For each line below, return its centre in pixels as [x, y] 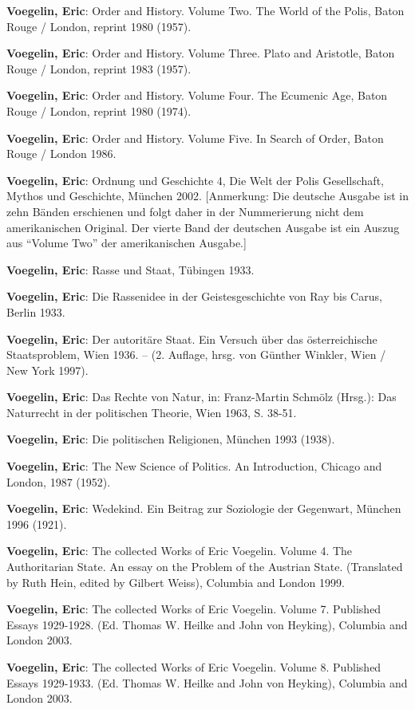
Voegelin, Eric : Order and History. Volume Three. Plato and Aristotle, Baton [201, 53]
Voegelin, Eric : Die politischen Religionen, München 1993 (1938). [171, 439]
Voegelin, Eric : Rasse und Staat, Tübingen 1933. [130, 269]
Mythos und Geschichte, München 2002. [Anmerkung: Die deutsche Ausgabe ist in [207, 196]
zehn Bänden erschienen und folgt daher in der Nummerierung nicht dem [185, 211]
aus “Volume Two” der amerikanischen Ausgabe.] [126, 243]
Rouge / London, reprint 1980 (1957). [99, 26]
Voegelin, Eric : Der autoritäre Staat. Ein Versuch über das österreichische [192, 339]
